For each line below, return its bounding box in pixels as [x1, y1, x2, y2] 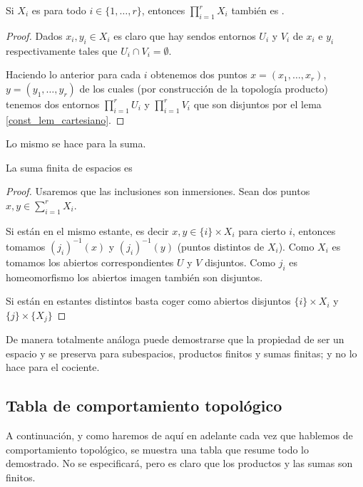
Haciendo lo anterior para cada [6, 67, 141, 82]
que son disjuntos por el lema [193, 96, 322, 111]
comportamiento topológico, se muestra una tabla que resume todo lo [6, 441, 309, 456]
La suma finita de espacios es [6, 159, 133, 174]
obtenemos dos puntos [150, 67, 247, 82]
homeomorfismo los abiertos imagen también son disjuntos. [6, 269, 263, 284]
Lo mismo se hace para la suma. [6, 136, 146, 151]
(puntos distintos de [177, 239, 265, 253]
